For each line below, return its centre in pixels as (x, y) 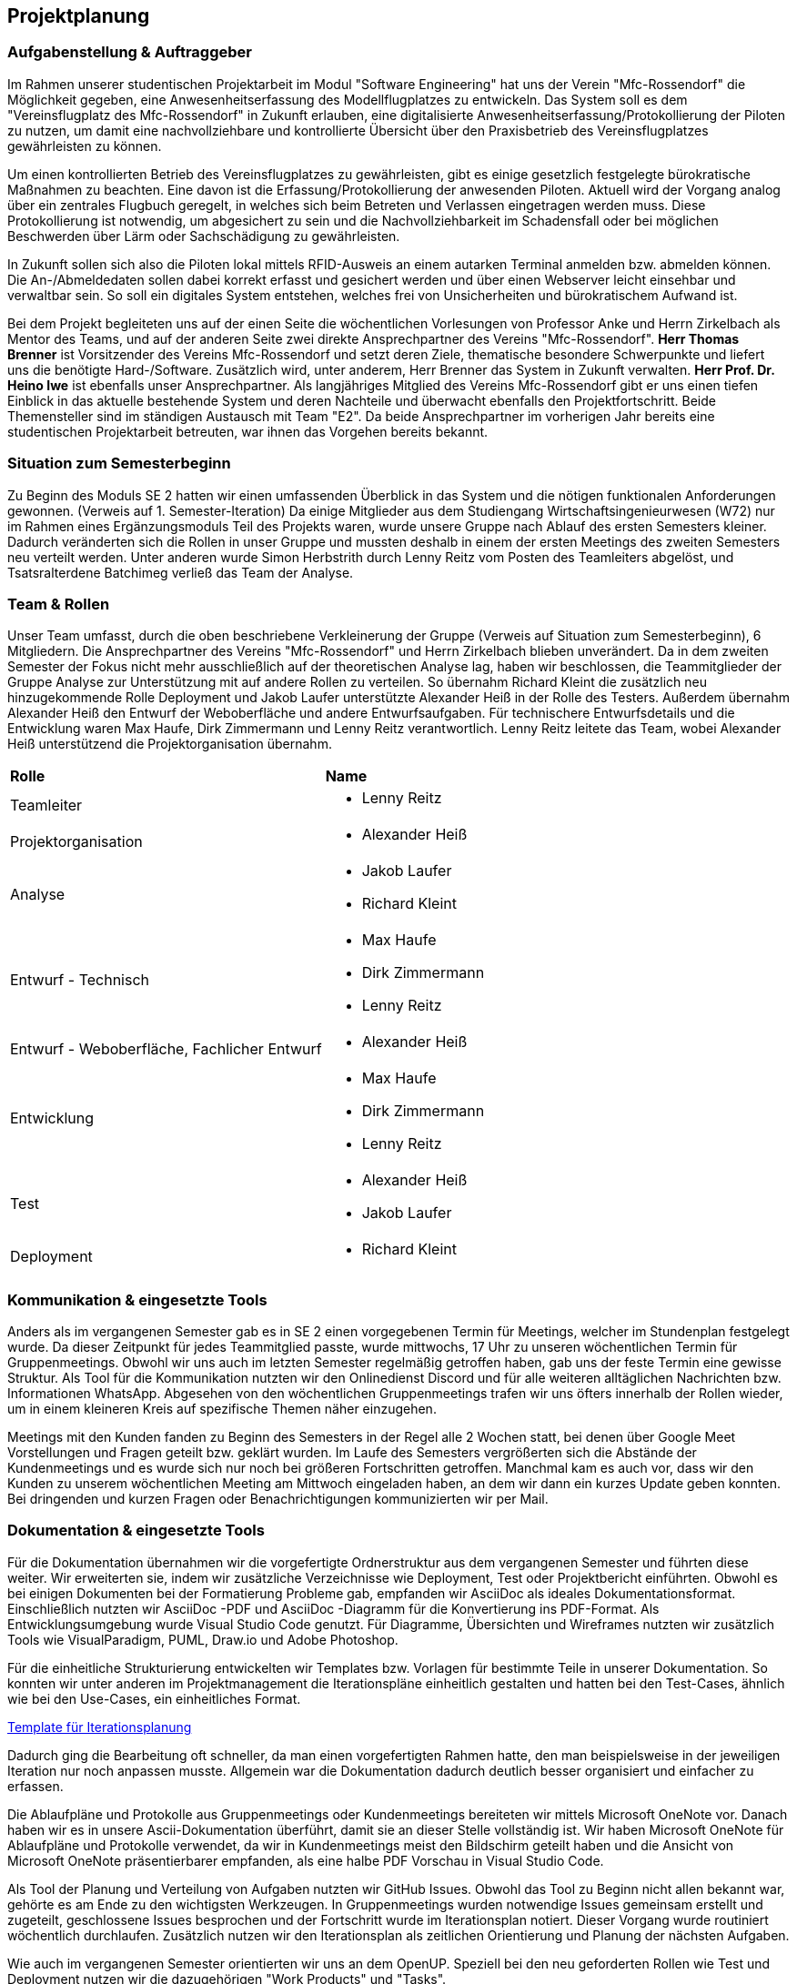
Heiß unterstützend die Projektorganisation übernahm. (170, 744)
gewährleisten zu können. (85, 146)
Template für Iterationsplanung (100, 1727)
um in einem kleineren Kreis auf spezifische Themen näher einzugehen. (222, 1409)
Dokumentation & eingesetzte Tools (136, 1531)
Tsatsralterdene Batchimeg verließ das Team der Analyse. (181, 572)
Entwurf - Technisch (80, 980)
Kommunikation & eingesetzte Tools (137, 1299)
